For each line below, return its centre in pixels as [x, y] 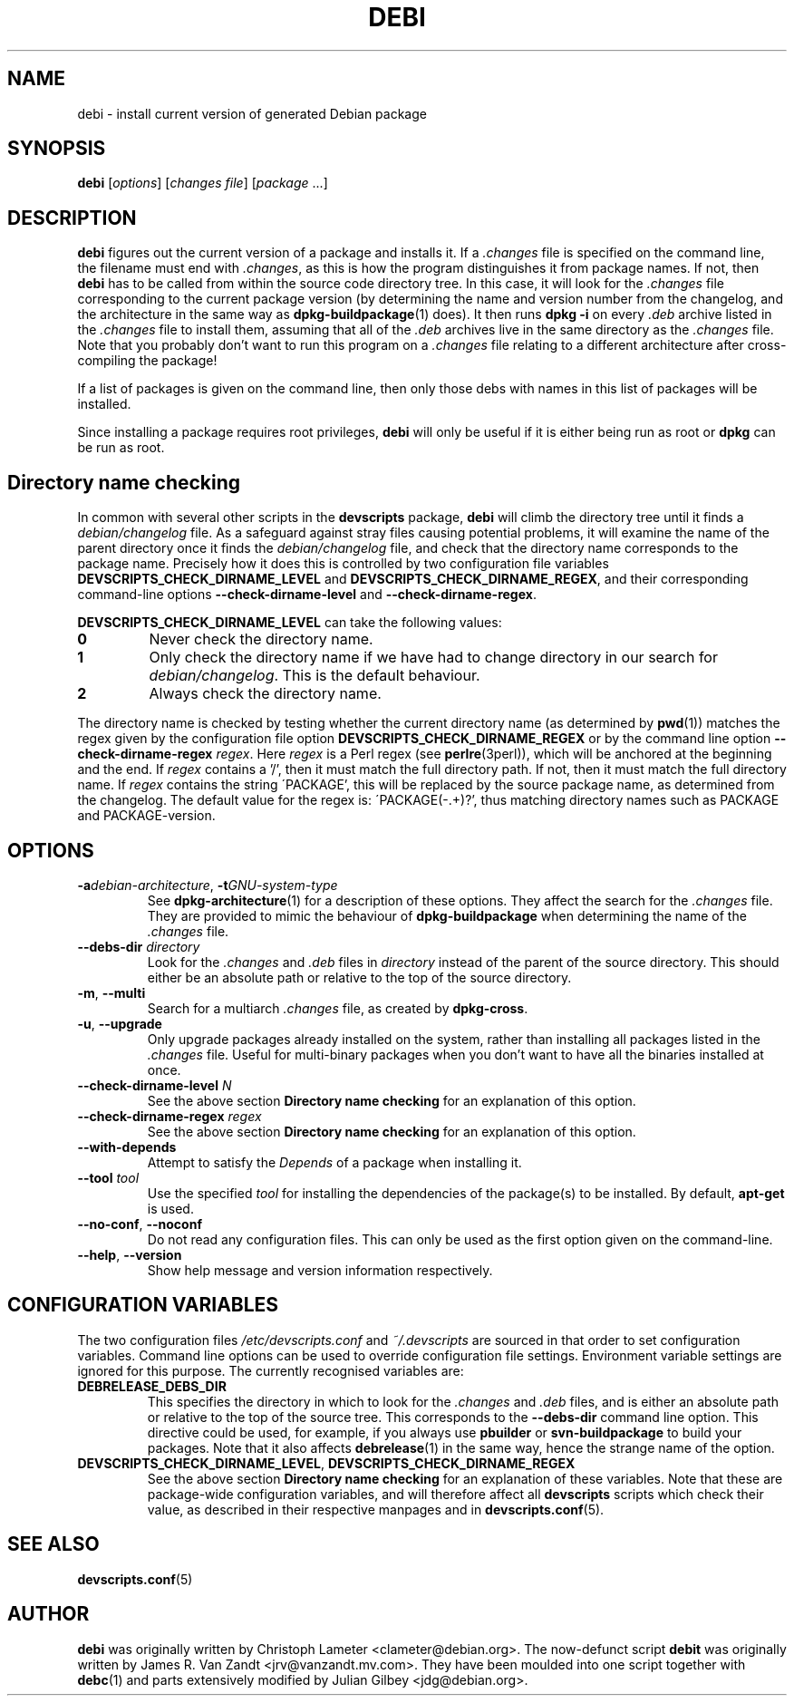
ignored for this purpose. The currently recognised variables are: [271, 1370]
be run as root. [121, 448]
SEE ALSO [53, 1544]
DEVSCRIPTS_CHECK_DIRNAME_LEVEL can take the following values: [290, 623]
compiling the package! [147, 361]
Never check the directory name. [261, 639]
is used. [170, 1208]
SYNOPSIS [57, 149]
